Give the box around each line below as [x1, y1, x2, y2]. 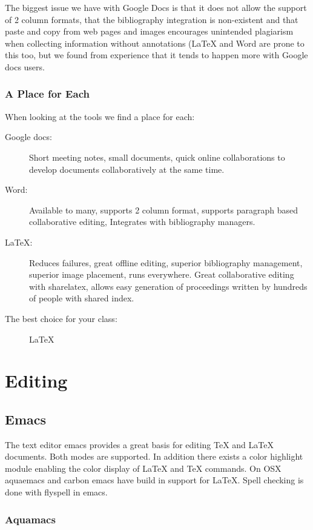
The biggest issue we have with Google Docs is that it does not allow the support [5, 1, 307, 13]
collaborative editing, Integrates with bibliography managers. [29, 215, 255, 228]
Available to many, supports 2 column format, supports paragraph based [29, 203, 298, 216]
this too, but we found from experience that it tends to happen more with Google [5, 49, 308, 61]
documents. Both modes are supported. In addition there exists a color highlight [5, 450, 303, 463]
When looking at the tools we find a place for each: [5, 110, 195, 122]
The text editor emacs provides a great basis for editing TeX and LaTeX [5, 438, 274, 451]
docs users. [5, 60, 45, 73]
